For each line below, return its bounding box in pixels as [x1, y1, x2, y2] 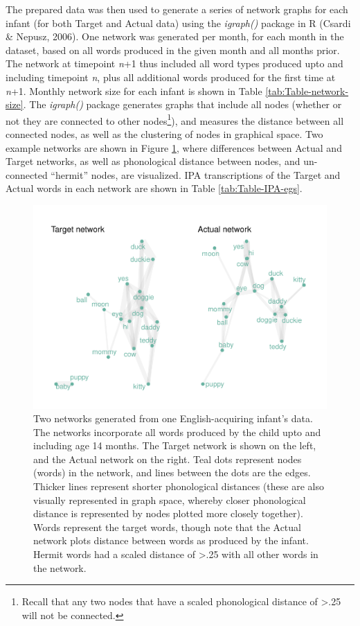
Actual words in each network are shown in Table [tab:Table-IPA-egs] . [6, 181, 303, 195]
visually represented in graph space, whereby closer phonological [33, 492, 306, 507]
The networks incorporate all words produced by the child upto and [33, 424, 321, 439]
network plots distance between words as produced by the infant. [33, 533, 309, 548]
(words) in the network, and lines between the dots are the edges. [33, 465, 311, 480]
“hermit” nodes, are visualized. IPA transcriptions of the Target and [51, 167, 341, 182]
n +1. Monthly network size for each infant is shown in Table [6, 83, 262, 98]
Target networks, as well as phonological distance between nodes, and [6, 154, 300, 168]
